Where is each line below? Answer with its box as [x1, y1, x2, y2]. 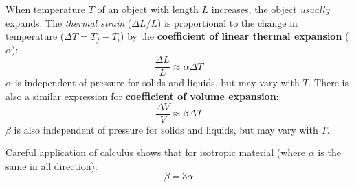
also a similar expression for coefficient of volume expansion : [5, 89, 279, 103]
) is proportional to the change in [157, 15, 298, 29]
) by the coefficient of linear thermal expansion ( [120, 29, 349, 43]
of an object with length [97, 2, 199, 16]
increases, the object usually [211, 2, 330, 16]
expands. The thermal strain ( [5, 15, 132, 29]
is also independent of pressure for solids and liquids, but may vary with [14, 122, 318, 136]
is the [318, 145, 341, 160]
